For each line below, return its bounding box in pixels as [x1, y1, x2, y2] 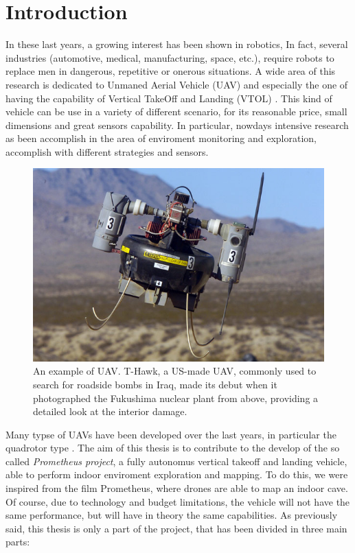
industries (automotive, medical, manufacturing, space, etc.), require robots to [5, 50, 334, 64]
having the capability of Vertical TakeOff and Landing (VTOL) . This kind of [5, 91, 332, 105]
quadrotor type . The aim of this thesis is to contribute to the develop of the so [5, 440, 340, 455]
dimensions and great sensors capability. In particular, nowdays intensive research [5, 117, 349, 132]
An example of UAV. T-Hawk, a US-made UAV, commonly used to [33, 364, 317, 378]
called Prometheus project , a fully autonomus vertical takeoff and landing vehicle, [5, 454, 347, 468]
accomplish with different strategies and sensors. [5, 144, 209, 158]
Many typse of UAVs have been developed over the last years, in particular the [5, 427, 336, 441]
